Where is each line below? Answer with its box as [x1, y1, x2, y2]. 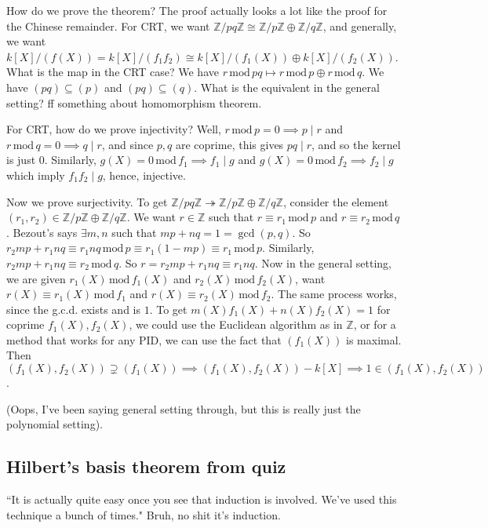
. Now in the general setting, [254, 254, 391, 271]
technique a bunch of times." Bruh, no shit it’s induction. [6, 506, 281, 523]
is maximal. [346, 331, 402, 348]
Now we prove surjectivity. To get [6, 193, 168, 209]
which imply [6, 166, 65, 183]
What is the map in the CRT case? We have [6, 64, 219, 80]
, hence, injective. [102, 166, 186, 183]
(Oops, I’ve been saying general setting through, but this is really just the [6, 400, 361, 417]
